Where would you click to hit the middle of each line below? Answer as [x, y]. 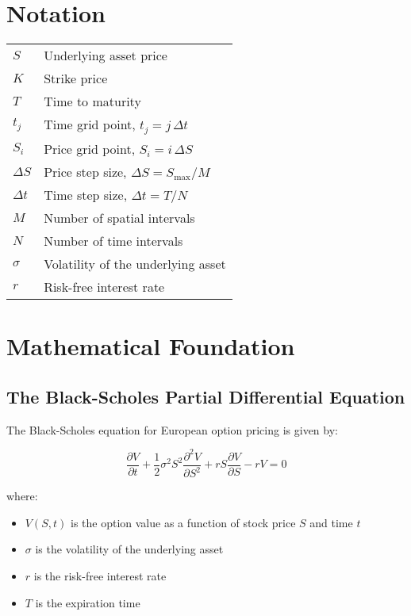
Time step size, [86, 195]
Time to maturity [92, 101]
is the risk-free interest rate [100, 575]
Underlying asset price [106, 55]
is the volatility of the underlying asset [129, 549]
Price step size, [85, 172]
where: [22, 496]
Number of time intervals [113, 241]
